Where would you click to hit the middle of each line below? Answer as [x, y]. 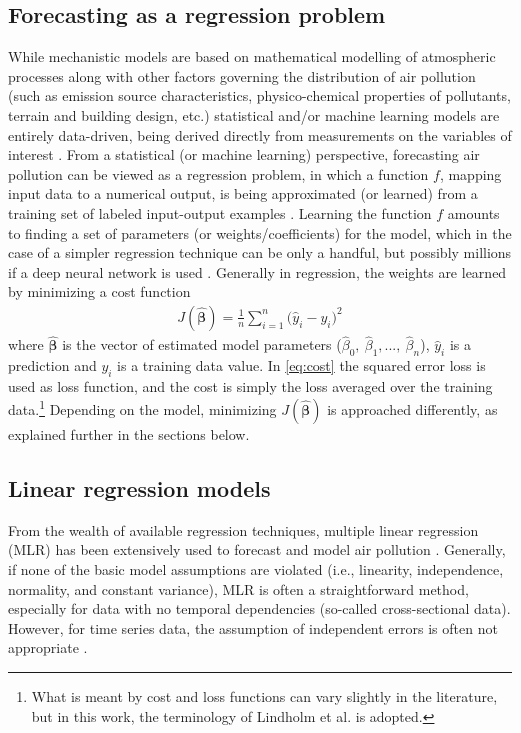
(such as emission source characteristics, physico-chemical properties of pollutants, [259, 95]
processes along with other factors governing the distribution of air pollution [242, 75]
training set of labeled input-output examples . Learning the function [220, 212]
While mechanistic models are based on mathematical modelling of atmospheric [252, 56]
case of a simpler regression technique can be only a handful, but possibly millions [260, 252]
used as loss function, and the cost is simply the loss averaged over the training [250, 385]
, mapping [470, 173]
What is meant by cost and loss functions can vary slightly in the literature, [264, 695]
